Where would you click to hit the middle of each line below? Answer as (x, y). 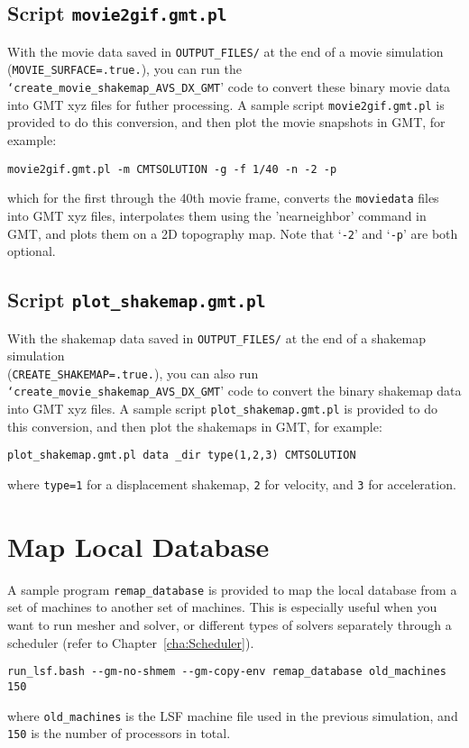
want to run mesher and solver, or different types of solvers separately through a (230, 625)
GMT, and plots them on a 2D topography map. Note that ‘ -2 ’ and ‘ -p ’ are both (233, 233)
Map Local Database (138, 546)
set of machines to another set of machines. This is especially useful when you (222, 607)
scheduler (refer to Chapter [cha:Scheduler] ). (131, 642)
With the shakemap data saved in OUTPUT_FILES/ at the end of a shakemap (216, 338)
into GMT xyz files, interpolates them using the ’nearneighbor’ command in (217, 215)
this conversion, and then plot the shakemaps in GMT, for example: (195, 426)
